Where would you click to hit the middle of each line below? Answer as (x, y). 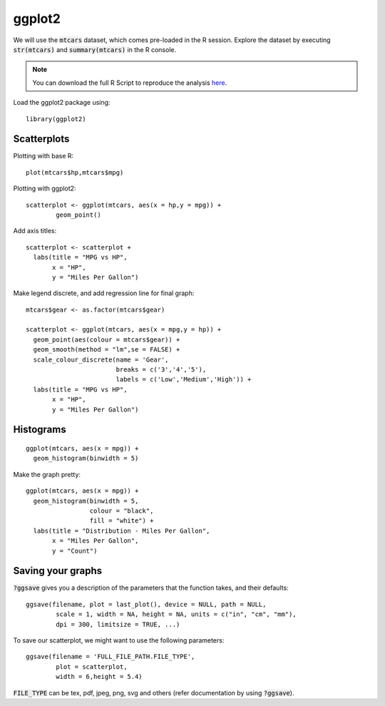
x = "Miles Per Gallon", (96, 541)
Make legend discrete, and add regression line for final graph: (104, 293)
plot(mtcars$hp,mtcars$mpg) (75, 172)
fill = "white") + (122, 521)
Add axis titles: (35, 231)
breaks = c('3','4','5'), (161, 370)
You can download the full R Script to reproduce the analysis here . (130, 83)
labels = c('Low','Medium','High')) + (184, 379)
